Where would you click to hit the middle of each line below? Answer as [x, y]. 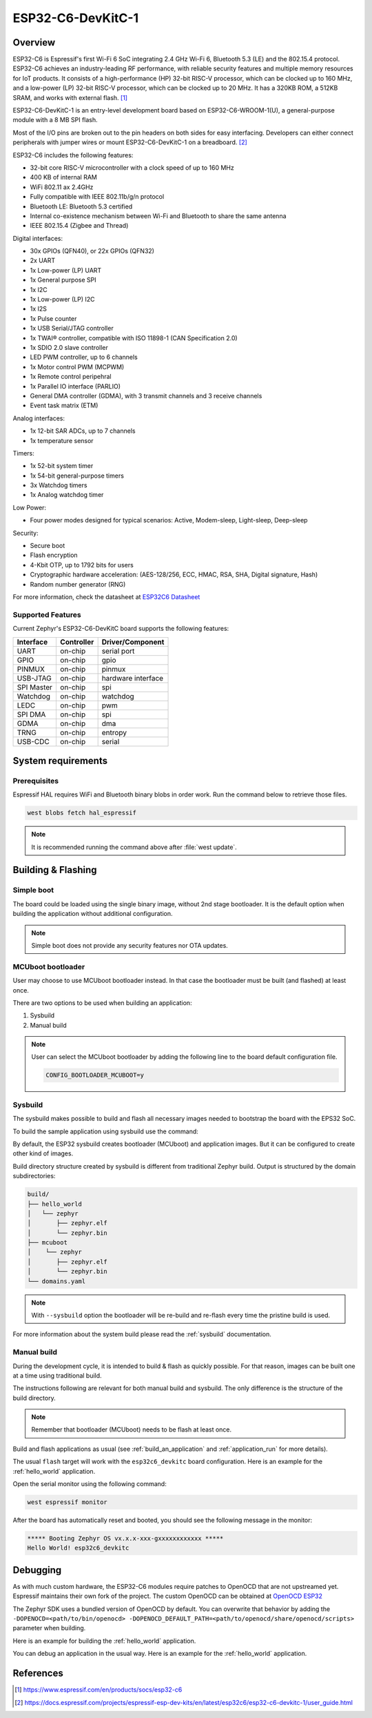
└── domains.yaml [56, 1281]
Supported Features [47, 614]
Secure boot [48, 546]
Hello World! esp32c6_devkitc [78, 1548]
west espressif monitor [68, 1502]
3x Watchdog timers [59, 485]
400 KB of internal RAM [64, 177]
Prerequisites [35, 781]
